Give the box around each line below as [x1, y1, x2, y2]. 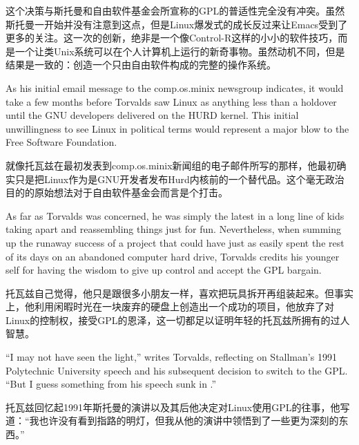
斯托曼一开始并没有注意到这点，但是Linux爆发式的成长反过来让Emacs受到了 [6, 17, 348, 31]
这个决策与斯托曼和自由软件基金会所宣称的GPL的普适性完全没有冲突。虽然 [6, 3, 345, 17]
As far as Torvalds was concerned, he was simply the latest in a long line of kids [6, 208, 345, 223]
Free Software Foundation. [6, 135, 117, 149]
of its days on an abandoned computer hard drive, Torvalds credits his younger [6, 249, 340, 263]
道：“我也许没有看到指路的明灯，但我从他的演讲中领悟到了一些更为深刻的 [6, 413, 339, 428]
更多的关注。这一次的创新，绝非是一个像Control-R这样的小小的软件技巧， [6, 30, 338, 45]
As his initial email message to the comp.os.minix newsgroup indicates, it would [6, 80, 344, 95]
